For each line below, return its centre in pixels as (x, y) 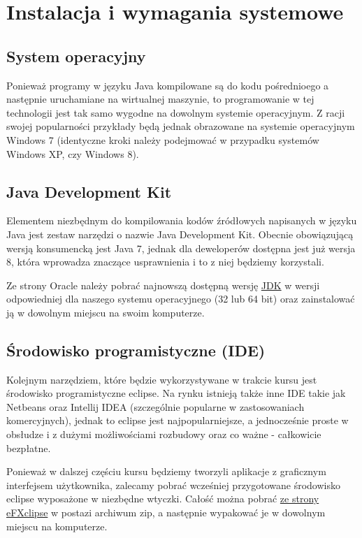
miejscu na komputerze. (57, 526)
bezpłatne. (29, 448)
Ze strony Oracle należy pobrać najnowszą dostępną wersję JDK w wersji (163, 285)
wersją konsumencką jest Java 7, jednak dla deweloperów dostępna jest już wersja (181, 248)
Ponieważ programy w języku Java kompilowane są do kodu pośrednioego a (168, 85)
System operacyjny (76, 56)
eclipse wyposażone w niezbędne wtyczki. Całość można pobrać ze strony (163, 499)
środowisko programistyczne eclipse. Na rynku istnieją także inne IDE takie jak (176, 393)
